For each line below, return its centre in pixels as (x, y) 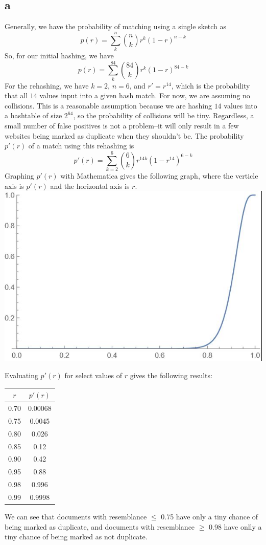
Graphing (19, 175)
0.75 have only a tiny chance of (210, 516)
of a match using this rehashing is (81, 146)
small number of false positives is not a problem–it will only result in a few (122, 126)
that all (16, 95)
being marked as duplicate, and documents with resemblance (100, 526)
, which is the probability (211, 85)
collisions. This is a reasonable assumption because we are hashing (108, 105)
